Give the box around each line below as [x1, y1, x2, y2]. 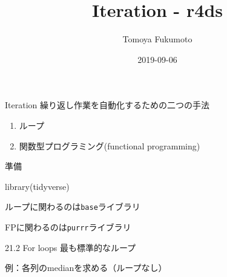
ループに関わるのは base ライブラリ [5, 200, 140, 213]
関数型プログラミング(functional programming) [19, 139, 200, 152]
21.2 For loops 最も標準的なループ [5, 241, 136, 253]
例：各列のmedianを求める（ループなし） [5, 261, 167, 274]
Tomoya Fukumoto [122, 33, 192, 45]
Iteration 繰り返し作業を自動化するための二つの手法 [5, 99, 209, 111]
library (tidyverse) [5, 180, 70, 192]
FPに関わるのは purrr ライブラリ [5, 220, 131, 233]
